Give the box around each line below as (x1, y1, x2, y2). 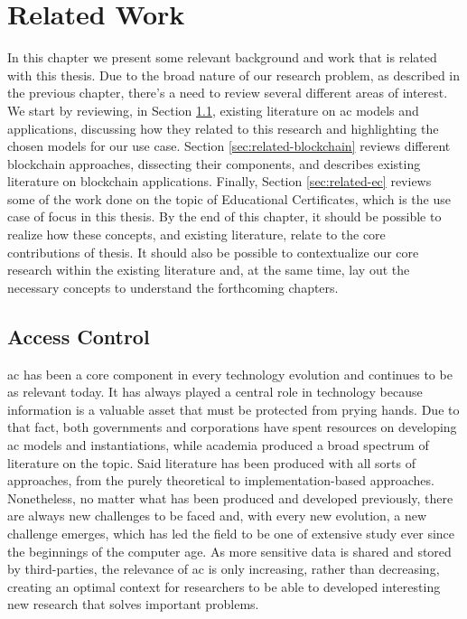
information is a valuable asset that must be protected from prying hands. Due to (7, 399, 460, 418)
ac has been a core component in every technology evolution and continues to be (7, 364, 453, 383)
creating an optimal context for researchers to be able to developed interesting (7, 577, 441, 596)
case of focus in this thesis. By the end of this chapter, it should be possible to (7, 207, 442, 226)
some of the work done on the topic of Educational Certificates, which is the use (7, 189, 451, 208)
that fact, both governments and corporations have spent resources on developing (7, 417, 457, 436)
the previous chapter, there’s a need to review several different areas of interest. (7, 83, 448, 102)
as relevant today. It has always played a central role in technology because (7, 382, 423, 401)
